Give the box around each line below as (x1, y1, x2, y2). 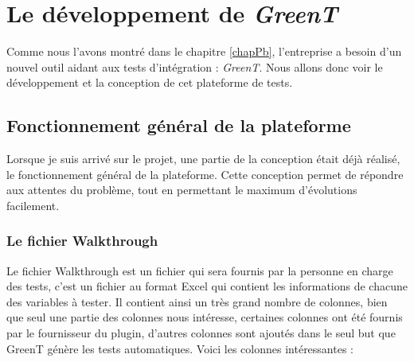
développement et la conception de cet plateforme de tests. (6, 74, 293, 91)
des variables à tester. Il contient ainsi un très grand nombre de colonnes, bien (6, 293, 388, 309)
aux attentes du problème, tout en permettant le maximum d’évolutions (6, 181, 357, 198)
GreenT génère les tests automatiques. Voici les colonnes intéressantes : (6, 340, 353, 356)
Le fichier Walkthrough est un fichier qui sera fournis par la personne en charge (6, 262, 393, 278)
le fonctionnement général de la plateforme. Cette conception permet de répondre (6, 165, 404, 182)
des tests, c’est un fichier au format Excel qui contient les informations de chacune (6, 278, 408, 294)
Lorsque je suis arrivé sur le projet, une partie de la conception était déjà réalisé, (6, 150, 400, 167)
